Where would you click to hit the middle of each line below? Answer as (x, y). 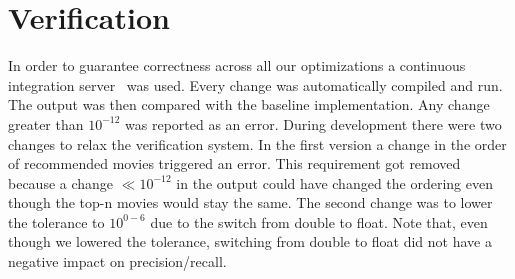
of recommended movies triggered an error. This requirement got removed (234, 163)
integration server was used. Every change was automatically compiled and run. (255, 84)
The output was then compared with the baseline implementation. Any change (249, 104)
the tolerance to (56, 221)
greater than (46, 123)
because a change (61, 182)
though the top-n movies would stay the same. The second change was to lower (250, 202)
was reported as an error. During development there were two (313, 123)
